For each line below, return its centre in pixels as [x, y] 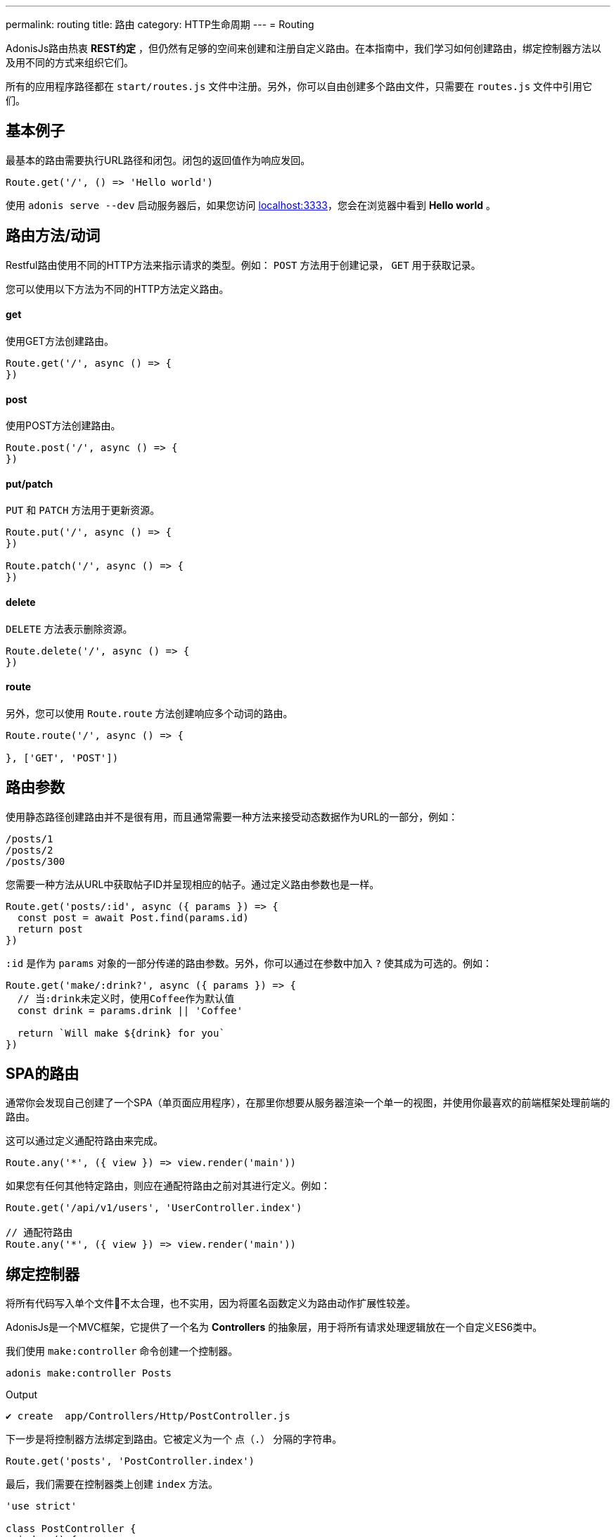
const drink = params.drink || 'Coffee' [130, 1010]
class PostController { [71, 1529]
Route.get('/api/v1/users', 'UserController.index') [154, 1208]
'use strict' [41, 1506]
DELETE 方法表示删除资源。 [69, 628]
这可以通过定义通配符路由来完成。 [84, 1141]
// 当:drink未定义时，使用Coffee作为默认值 [126, 998]
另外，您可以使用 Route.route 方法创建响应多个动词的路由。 [149, 713]
